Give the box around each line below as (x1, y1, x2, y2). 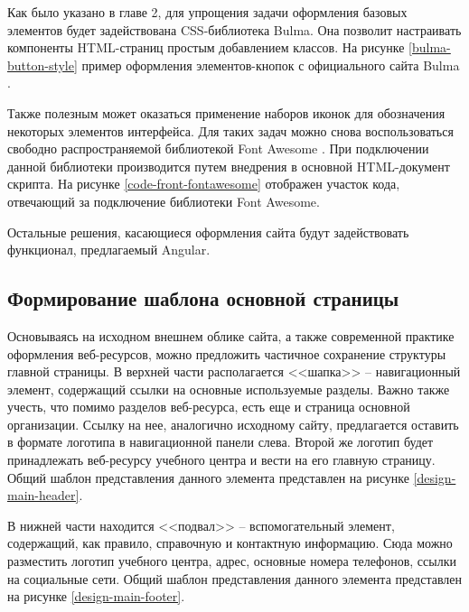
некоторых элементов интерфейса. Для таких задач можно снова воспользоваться (7, 121, 454, 140)
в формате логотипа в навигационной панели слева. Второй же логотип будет (7, 432, 434, 451)
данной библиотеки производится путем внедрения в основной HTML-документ (7, 156, 450, 175)
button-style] (7, 55, 78, 74)
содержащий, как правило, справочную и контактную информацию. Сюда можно (7, 533, 453, 552)
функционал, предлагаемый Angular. (7, 240, 211, 259)
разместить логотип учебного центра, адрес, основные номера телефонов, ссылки (7, 552, 456, 570)
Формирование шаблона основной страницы (7, 284, 399, 312)
